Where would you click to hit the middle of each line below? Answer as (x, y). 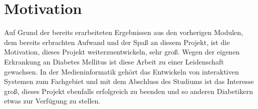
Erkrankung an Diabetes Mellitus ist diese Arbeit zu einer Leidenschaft (114, 61)
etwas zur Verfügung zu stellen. (52, 101)
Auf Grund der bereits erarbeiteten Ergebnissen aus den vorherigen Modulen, (124, 32)
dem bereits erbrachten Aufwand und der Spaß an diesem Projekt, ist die (117, 42)
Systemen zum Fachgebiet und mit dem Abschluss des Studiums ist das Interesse (129, 81)
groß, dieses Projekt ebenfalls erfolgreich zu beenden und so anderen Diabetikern (129, 91)
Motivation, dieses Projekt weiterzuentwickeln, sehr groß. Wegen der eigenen (122, 52)
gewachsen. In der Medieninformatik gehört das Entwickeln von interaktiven (122, 71)
